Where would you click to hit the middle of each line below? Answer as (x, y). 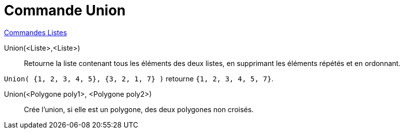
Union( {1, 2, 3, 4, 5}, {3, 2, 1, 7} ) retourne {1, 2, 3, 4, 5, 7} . (139, 78)
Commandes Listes (36, 32)
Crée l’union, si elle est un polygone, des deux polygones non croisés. (139, 109)
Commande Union (65, 10)
